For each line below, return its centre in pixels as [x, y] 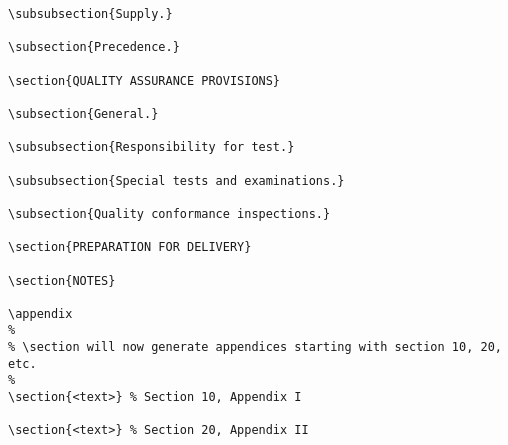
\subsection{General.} [83, 113]
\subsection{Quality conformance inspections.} [169, 213]
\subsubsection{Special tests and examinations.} [176, 180]
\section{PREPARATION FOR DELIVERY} [130, 247]
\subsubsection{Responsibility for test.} [151, 147]
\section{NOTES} [62, 280]
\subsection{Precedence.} [94, 47]
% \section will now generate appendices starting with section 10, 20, [255, 347]
